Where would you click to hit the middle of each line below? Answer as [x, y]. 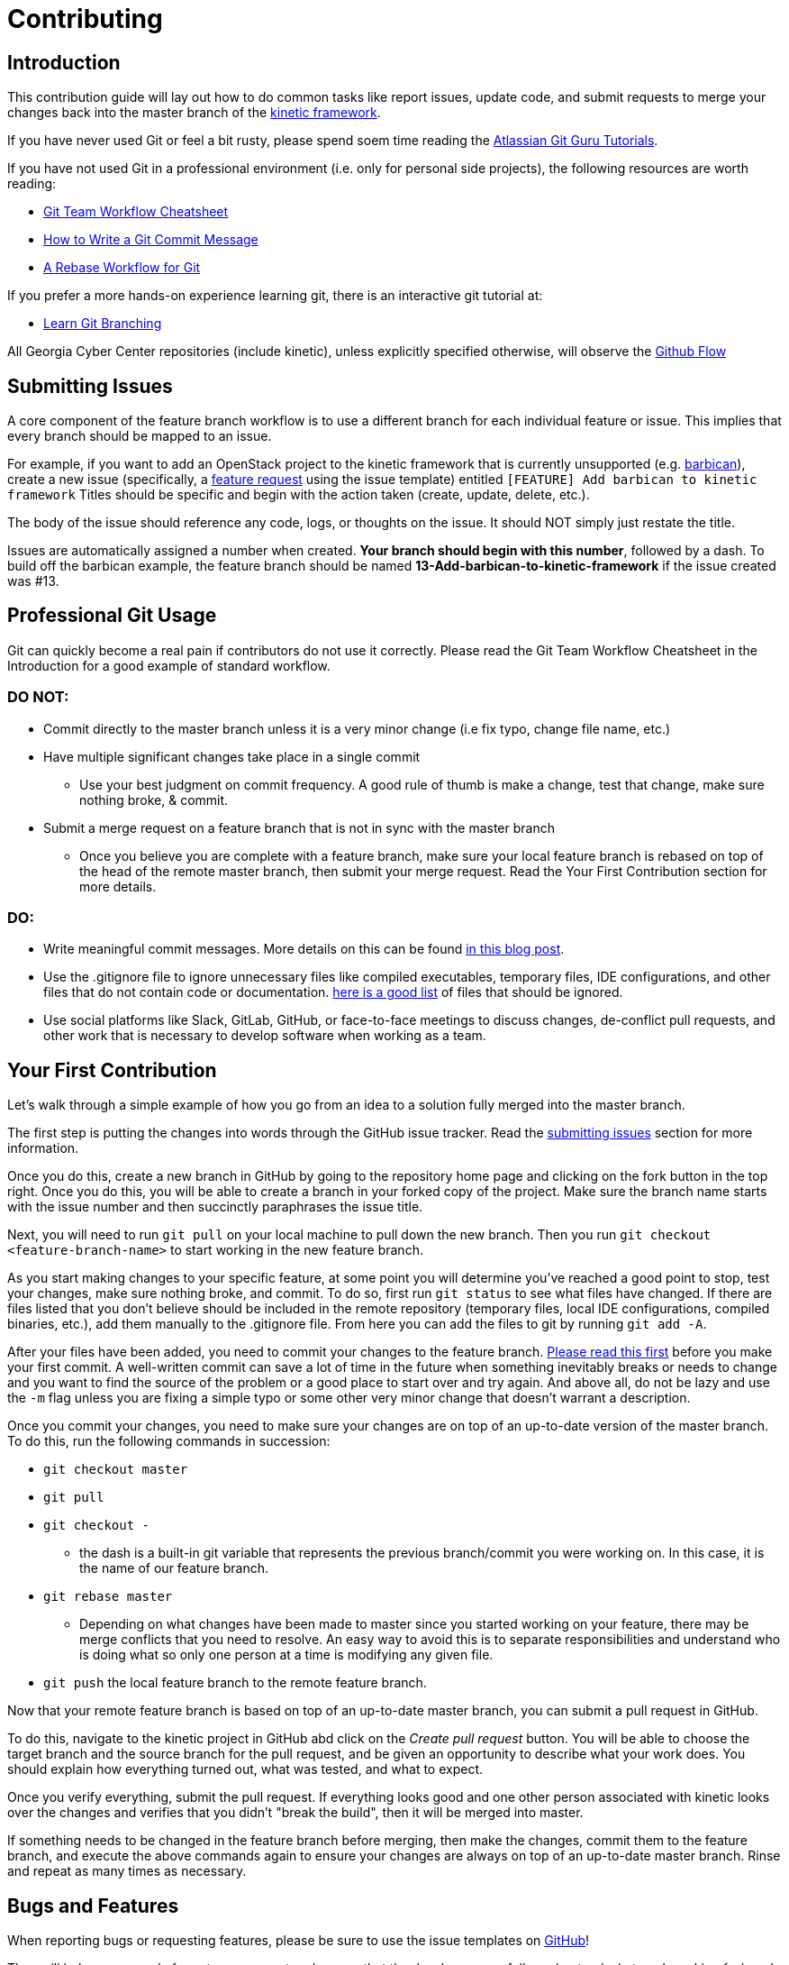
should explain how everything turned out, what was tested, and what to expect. [245, 1769]
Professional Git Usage [112, 616]
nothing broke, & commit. [154, 800]
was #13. [33, 581]
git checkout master [116, 1470]
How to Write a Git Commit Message [151, 240]
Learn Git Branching [103, 324]
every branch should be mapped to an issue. [140, 436]
